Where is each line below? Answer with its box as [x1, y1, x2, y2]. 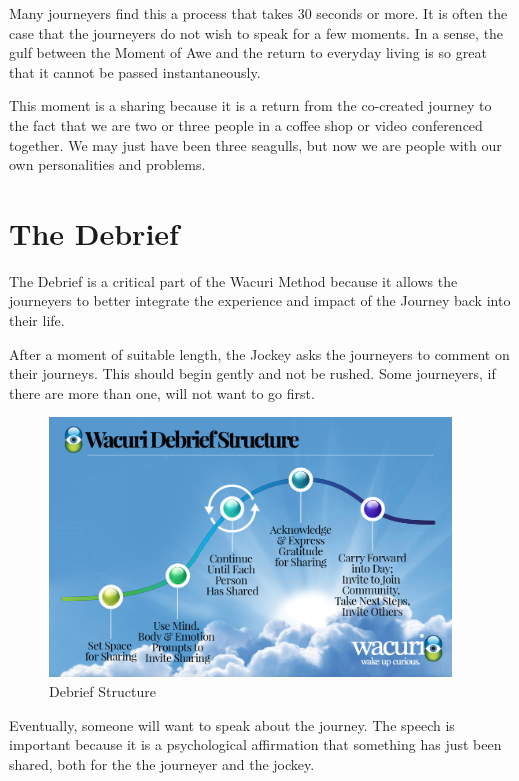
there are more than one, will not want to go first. [9, 382, 315, 403]
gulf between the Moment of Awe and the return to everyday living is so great [9, 42, 487, 63]
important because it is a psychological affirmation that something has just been [9, 734, 502, 755]
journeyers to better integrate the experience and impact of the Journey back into [9, 290, 511, 311]
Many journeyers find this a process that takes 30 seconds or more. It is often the [9, 3, 508, 23]
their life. [9, 310, 65, 331]
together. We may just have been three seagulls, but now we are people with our [9, 134, 502, 155]
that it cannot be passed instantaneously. [9, 61, 261, 82]
